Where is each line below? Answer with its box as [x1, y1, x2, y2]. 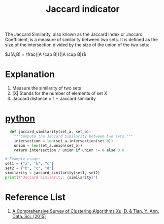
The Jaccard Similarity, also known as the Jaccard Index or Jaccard [5, 31, 143, 38]
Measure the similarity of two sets [12, 85, 81, 91]
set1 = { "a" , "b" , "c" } [5, 161, 54, 166]
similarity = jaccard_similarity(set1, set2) [5, 171, 100, 176]
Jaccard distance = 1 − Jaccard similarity [12, 95, 96, 102]
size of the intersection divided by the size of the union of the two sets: [5, 42, 149, 48]
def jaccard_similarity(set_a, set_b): [9, 130, 92, 134]
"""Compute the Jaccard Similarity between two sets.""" [14, 134, 133, 139]
